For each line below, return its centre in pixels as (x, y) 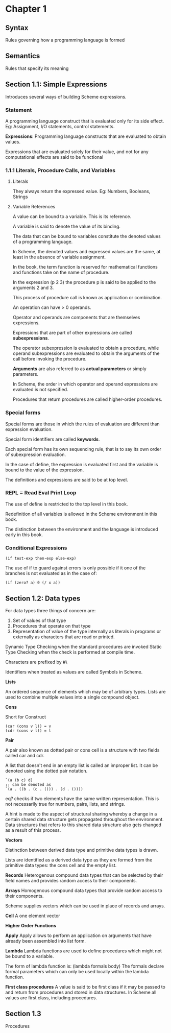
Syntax (17, 28)
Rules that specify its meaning (37, 68)
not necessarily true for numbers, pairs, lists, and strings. (65, 804)
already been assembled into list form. (45, 941)
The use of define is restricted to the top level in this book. (67, 504)
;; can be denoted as (28, 784)
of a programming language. (43, 242)
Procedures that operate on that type (52, 626)
